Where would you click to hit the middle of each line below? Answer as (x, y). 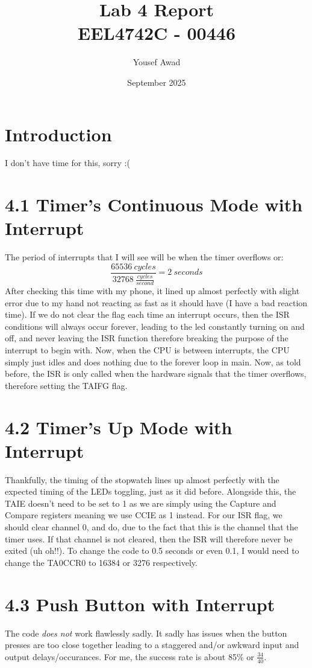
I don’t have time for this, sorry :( (67, 163)
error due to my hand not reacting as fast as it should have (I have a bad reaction (156, 302)
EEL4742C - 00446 (157, 33)
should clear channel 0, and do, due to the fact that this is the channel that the (151, 527)
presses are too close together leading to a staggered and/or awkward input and (152, 645)
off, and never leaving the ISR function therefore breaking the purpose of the (147, 338)
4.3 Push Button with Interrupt (140, 604)
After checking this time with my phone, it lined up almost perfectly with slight (152, 290)
